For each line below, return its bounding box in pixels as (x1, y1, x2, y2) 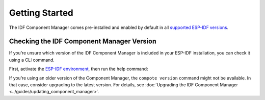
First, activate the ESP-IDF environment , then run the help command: (9, 66, 148, 72)
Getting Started (9, 7, 74, 18)
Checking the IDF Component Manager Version (9, 37, 157, 46)
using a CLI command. (9, 57, 55, 63)
